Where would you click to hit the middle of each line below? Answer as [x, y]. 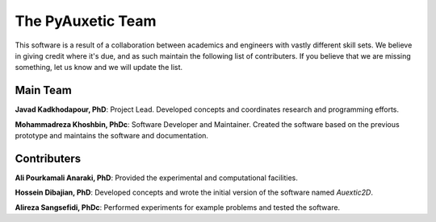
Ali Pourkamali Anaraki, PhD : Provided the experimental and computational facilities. [157, 178]
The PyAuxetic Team [86, 21]
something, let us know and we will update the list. [99, 68]
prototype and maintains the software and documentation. [112, 136]
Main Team [43, 90]
